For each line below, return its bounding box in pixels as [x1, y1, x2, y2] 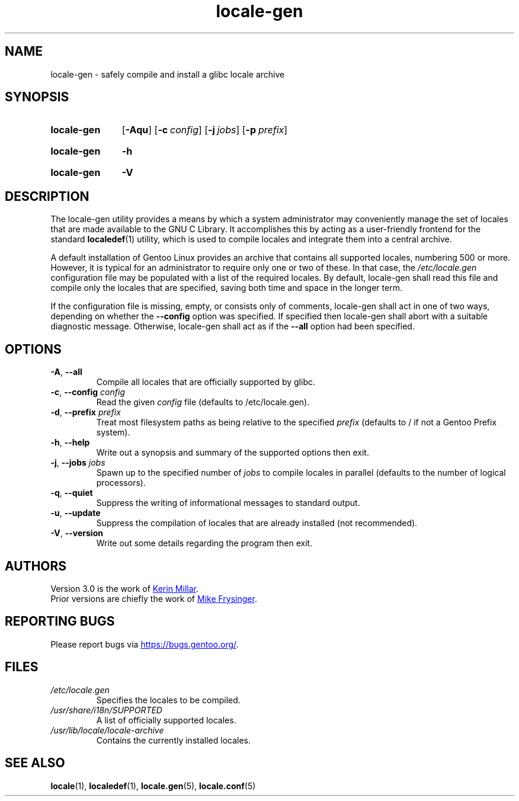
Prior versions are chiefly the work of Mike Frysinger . [50, 593, 257, 604]
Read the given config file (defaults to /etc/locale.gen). [96, 397, 310, 408]
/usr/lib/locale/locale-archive [50, 725, 164, 735]
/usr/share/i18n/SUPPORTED [50, 704, 162, 715]
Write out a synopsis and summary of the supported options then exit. [96, 447, 369, 458]
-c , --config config [50, 387, 125, 398]
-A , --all [50, 367, 82, 377]
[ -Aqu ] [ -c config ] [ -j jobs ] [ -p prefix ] [121, 124, 288, 136]
